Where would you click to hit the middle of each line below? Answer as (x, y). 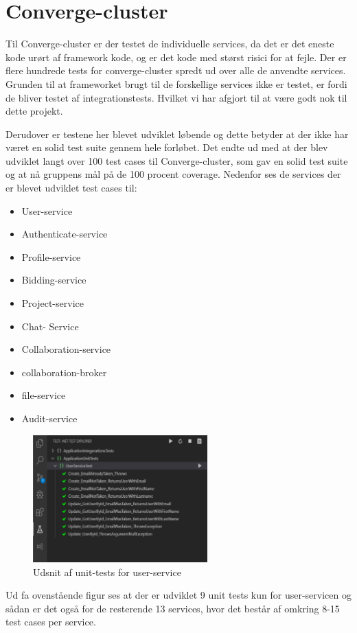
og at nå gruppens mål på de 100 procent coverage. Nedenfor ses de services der (173, 174)
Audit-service (49, 418)
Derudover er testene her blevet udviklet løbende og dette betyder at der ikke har (177, 134)
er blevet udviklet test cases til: (71, 188)
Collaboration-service (66, 349)
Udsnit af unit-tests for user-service (107, 572)
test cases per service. (51, 622)
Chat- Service (50, 326)
